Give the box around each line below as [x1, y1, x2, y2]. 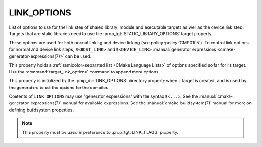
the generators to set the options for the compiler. [9, 85, 109, 90]
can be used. [65, 53, 92, 59]
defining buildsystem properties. [9, 107, 74, 113]
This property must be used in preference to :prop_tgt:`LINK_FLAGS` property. [22, 129, 179, 135]
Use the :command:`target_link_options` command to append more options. [9, 69, 160, 74]
